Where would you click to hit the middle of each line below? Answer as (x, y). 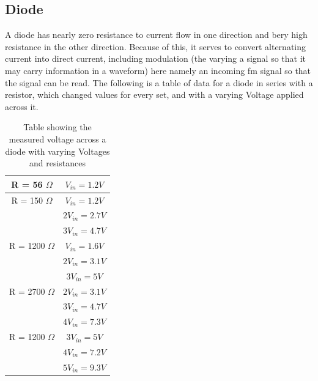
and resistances (57, 163)
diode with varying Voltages (57, 151)
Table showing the (57, 127)
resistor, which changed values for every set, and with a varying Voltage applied (154, 94)
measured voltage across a (57, 139)
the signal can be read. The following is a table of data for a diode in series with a (159, 82)
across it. (22, 106)
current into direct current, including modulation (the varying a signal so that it (156, 58)
